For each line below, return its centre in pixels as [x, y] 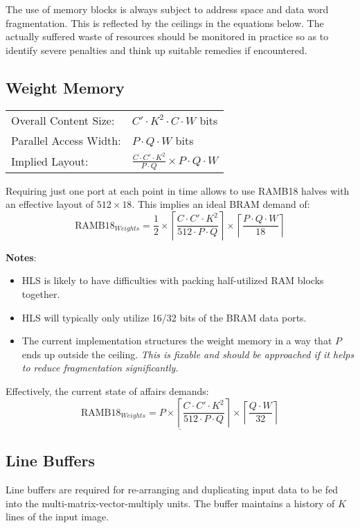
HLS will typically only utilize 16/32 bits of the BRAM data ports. [164, 317]
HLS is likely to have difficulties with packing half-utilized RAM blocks [173, 280]
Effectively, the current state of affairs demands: [107, 390]
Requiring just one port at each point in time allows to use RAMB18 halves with [178, 190]
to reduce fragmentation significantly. [100, 368]
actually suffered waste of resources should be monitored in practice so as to [167, 36]
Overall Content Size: [63, 120]
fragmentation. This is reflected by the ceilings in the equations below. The [165, 23]
